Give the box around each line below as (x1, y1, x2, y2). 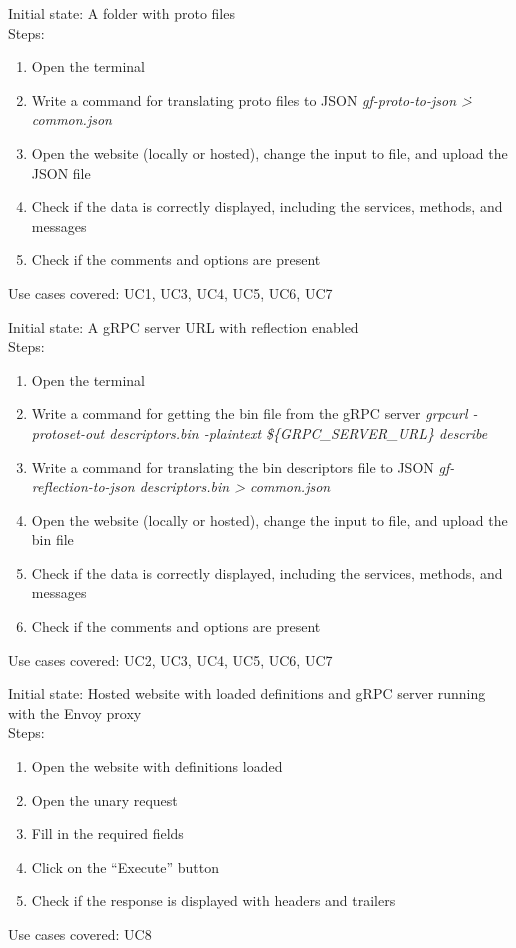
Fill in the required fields (31, 823, 184, 844)
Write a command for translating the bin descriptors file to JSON (31, 456, 434, 477)
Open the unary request (31, 789, 178, 810)
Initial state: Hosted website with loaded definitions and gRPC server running (8, 683, 486, 704)
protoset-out (31, 422, 105, 443)
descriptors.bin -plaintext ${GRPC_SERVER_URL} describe (109, 422, 488, 443)
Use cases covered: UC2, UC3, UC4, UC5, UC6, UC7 (8, 649, 333, 670)
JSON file (31, 162, 91, 183)
